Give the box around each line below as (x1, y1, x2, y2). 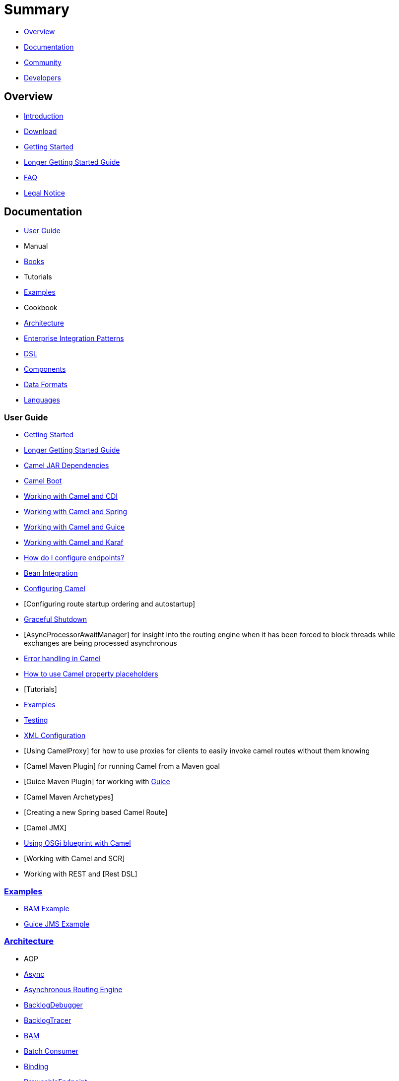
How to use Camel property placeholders (24, 670, 158, 678)
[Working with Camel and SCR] (24, 854, 125, 863)
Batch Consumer (24, 1046, 78, 1055)
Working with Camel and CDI (24, 492, 118, 501)
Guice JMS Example (24, 919, 90, 928)
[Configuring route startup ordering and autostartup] (24, 600, 196, 608)
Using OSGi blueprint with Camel (24, 839, 131, 848)
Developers (24, 73, 61, 82)
